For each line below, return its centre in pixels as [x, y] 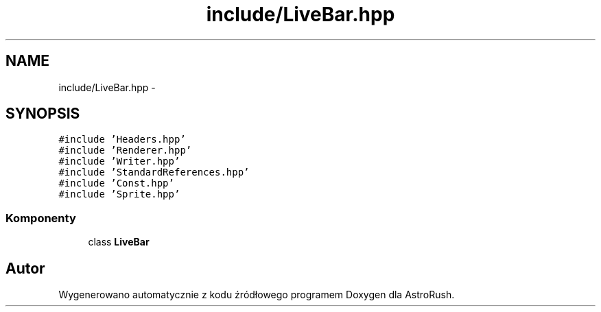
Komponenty [41, 218]
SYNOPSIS [43, 114]
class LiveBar [119, 242]
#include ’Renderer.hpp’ [125, 151]
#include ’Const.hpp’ [116, 183]
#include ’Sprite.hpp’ [119, 194]
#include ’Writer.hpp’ [119, 161]
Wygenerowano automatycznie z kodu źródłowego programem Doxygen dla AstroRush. [257, 295]
